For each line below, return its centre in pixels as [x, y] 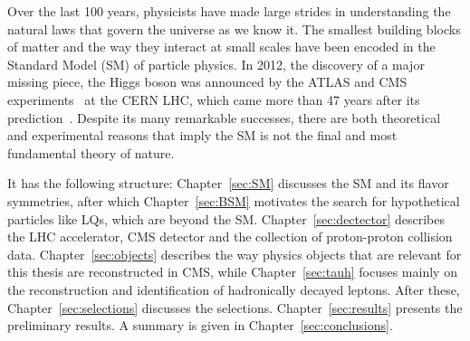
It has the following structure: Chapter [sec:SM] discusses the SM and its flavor [228, 183]
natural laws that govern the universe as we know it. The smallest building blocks [234, 28]
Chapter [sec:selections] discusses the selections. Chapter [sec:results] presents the [235, 307]
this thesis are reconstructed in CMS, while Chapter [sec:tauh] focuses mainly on [232, 272]
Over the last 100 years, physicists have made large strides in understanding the [229, 11]
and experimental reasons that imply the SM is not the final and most [202, 135]
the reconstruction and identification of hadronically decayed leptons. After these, [234, 289]
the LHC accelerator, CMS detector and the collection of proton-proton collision [230, 237]
